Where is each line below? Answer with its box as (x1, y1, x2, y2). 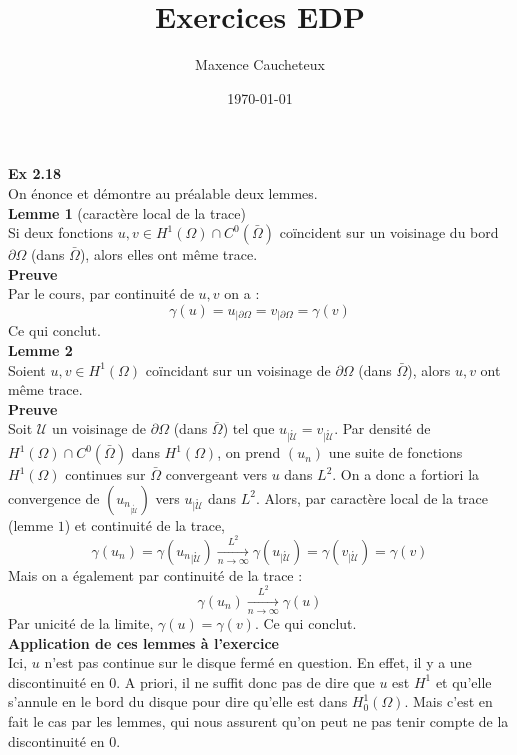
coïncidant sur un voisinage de (145, 359, 331, 380)
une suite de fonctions (328, 442, 463, 463)
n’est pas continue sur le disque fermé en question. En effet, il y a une (44, 652, 472, 673)
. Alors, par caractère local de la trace (255, 487, 489, 508)
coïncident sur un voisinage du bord (279, 222, 499, 243)
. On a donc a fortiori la (332, 464, 480, 485)
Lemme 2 (8, 339, 73, 360)
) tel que (222, 418, 275, 439)
